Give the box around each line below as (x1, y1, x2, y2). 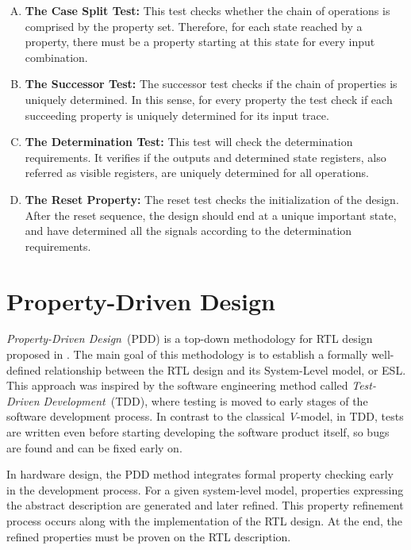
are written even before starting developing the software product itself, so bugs (6, 424, 390, 440)
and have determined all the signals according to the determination (25, 222, 352, 239)
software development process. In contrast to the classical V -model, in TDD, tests (6, 408, 404, 425)
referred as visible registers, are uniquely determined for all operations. (25, 164, 369, 181)
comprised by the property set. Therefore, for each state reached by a (25, 17, 363, 34)
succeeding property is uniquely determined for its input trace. (25, 106, 329, 123)
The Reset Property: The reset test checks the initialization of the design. (25, 190, 399, 207)
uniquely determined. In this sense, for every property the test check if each (25, 90, 393, 107)
